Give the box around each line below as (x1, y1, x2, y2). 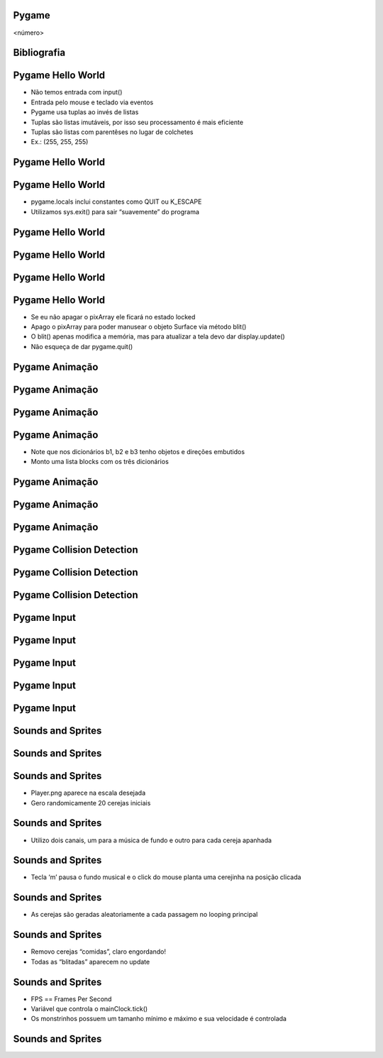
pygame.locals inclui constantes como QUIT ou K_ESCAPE (30, 197, 202, 206)
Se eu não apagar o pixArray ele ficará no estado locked (30, 312, 196, 321)
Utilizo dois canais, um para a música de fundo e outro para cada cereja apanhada (30, 836, 272, 844)
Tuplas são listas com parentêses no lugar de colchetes (30, 128, 194, 136)
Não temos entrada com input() (30, 88, 123, 97)
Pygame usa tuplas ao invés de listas (30, 108, 139, 116)
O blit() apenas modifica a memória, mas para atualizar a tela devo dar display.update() (30, 332, 285, 341)
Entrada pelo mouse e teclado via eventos (30, 98, 154, 106)
